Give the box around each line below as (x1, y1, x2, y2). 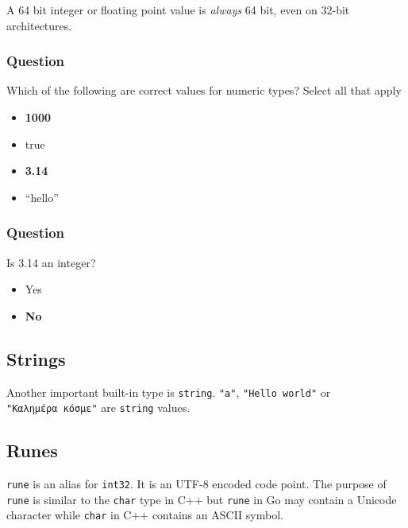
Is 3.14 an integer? (6, 254, 96, 270)
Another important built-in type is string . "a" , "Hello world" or (6, 383, 331, 400)
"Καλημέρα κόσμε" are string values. (6, 399, 191, 416)
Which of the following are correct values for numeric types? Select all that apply (6, 82, 402, 99)
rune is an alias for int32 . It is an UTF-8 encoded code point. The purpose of (6, 476, 387, 492)
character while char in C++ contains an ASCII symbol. (6, 507, 283, 523)
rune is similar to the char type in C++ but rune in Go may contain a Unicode (6, 491, 397, 507)
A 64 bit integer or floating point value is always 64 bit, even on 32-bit (6, 2, 350, 17)
